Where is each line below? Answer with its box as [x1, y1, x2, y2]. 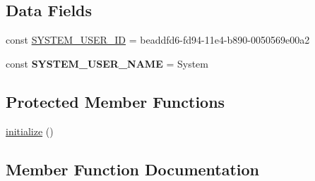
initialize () [6, 123, 54, 138]
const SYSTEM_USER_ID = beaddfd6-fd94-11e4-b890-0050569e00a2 [6, 32, 310, 47]
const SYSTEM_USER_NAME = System [6, 56, 208, 70]
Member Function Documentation [6, 158, 260, 180]
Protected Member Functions [6, 90, 225, 112]
